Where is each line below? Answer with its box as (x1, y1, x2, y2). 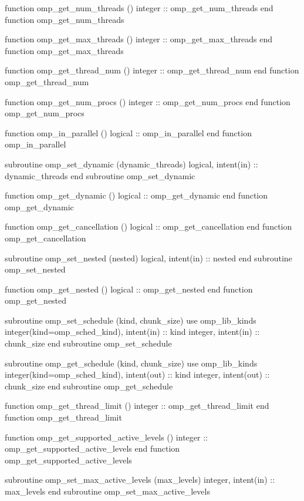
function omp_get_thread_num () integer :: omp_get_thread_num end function (5, 64, 299, 76)
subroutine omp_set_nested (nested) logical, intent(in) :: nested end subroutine (5, 251, 292, 264)
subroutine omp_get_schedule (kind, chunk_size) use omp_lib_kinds (5, 357, 258, 369)
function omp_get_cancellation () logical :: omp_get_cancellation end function (5, 220, 292, 233)
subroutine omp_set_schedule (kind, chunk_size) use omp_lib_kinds (5, 314, 256, 326)
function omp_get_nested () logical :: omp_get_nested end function (5, 283, 253, 295)
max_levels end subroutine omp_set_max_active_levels (5, 485, 210, 497)
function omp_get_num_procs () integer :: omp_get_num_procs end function (5, 95, 291, 107)
